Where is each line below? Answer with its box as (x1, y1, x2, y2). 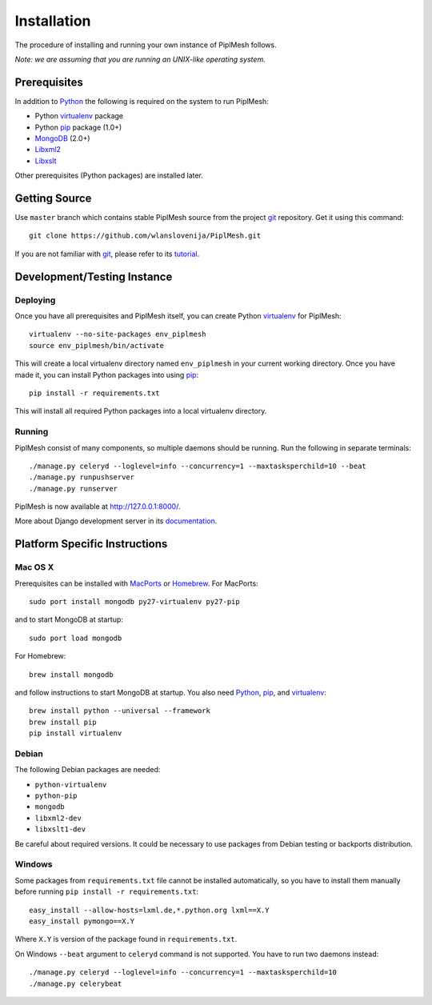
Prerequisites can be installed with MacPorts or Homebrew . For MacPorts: (14, 579, 259, 588)
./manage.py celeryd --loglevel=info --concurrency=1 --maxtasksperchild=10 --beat (29, 461, 367, 470)
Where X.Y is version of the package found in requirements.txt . (14, 935, 238, 944)
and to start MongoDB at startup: (14, 615, 124, 624)
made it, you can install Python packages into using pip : (14, 370, 199, 379)
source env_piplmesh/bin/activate (29, 341, 164, 350)
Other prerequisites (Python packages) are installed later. (14, 170, 204, 180)
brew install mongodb (29, 670, 114, 679)
